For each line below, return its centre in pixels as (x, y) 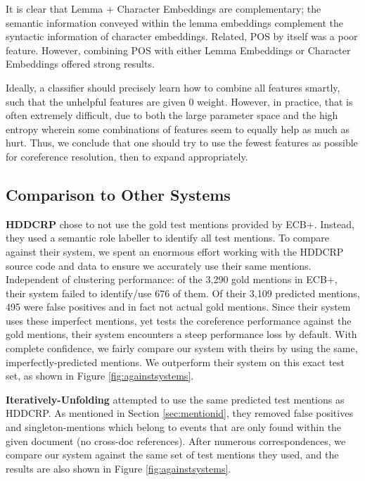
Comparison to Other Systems (118, 194)
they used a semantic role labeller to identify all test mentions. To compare (168, 238)
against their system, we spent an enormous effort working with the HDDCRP (175, 251)
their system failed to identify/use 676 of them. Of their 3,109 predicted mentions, (183, 293)
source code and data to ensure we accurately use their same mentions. (159, 265)
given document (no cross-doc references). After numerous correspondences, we (176, 441)
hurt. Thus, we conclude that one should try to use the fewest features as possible (182, 143)
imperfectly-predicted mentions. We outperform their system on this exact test (175, 362)
